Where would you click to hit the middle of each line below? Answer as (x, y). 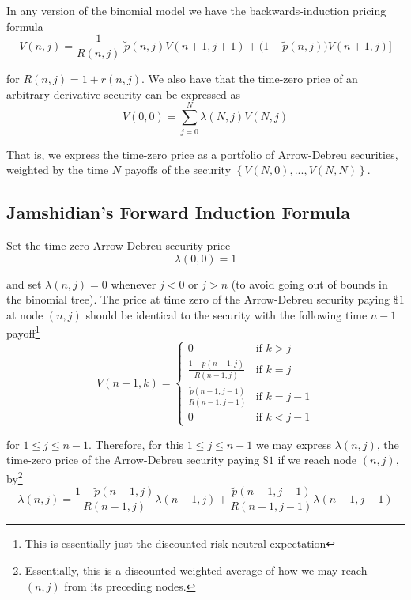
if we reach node (317, 460)
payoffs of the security (178, 170)
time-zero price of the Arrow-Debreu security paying (133, 460)
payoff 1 (23, 332)
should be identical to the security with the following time (226, 314)
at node (25, 314)
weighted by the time (58, 170)
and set (24, 283)
